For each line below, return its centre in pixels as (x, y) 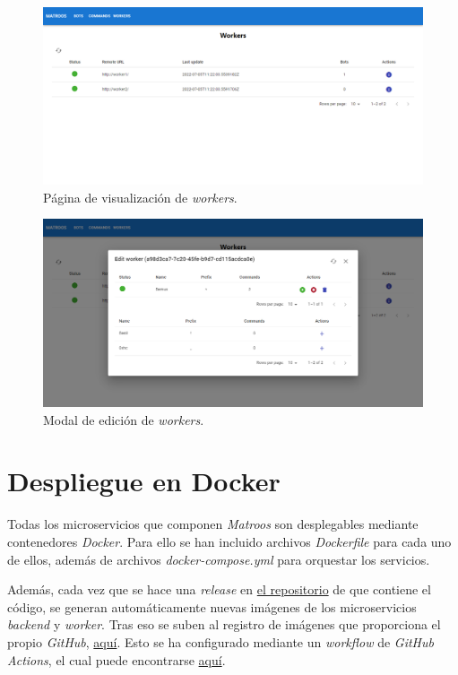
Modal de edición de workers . (124, 419)
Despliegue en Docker (144, 481)
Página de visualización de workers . (140, 197)
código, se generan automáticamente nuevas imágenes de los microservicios (212, 606)
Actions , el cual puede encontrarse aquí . (117, 659)
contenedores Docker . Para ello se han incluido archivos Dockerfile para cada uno (229, 541)
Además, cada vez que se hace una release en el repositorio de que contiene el (219, 589)
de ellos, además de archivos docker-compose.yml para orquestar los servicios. (219, 559)
